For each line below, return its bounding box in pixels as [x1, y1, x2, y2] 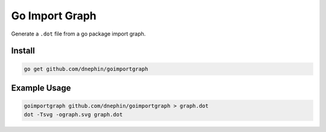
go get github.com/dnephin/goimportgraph [24, 65, 149, 72]
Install [11, 46, 36, 56]
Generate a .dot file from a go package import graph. [11, 30, 146, 37]
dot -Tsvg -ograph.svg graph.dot [24, 111, 123, 118]
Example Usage [11, 83, 71, 93]
